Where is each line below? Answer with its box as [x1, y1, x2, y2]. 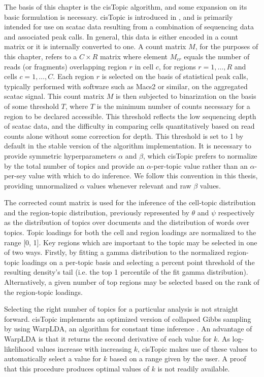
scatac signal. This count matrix [4, 91, 105, 101]
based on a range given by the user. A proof [109, 353, 246, 364]
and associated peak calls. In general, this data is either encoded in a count [4, 31, 238, 42]
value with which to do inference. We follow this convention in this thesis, [28, 170, 258, 181]
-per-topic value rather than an [151, 160, 248, 171]
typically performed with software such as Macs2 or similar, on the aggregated [4, 81, 248, 91]
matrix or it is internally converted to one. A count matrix [4, 41, 186, 52]
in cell [135, 61, 154, 71]
